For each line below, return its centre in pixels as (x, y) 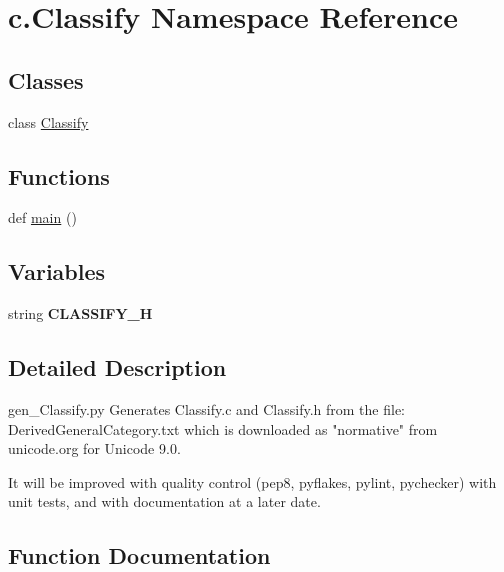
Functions (59, 175)
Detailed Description (117, 367)
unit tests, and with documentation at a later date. (164, 501)
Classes (46, 79)
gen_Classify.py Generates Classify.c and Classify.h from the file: (207, 408)
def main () (42, 217)
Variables (57, 271)
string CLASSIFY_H (80, 313)
